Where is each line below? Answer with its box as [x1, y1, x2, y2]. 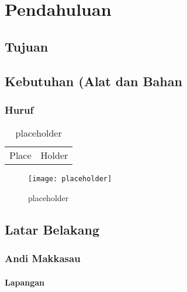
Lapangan [5, 276, 45, 288]
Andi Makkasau [5, 251, 81, 266]
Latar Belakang [5, 220, 100, 238]
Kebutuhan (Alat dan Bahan [5, 72, 182, 90]
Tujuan [5, 37, 49, 55]
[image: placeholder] [28, 175, 112, 184]
